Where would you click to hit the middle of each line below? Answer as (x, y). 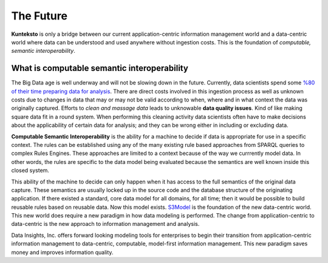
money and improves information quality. (62, 252)
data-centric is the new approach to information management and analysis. (105, 224)
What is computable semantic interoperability (100, 68)
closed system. (30, 171)
